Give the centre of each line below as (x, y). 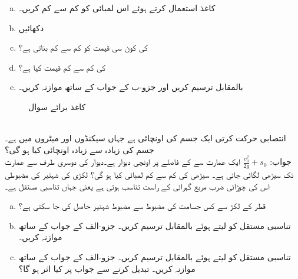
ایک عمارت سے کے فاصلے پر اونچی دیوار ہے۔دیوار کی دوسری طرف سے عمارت (122, 162)
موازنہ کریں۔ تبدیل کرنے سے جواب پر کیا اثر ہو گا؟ (107, 268)
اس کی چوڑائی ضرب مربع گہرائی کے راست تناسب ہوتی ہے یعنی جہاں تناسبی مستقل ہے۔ (137, 186)
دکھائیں (31, 27)
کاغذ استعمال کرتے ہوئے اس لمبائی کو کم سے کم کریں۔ (117, 8)
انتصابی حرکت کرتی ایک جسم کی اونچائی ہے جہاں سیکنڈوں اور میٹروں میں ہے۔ (145, 138)
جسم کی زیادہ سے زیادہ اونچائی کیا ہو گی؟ (80, 149)
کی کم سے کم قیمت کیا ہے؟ (62, 67)
